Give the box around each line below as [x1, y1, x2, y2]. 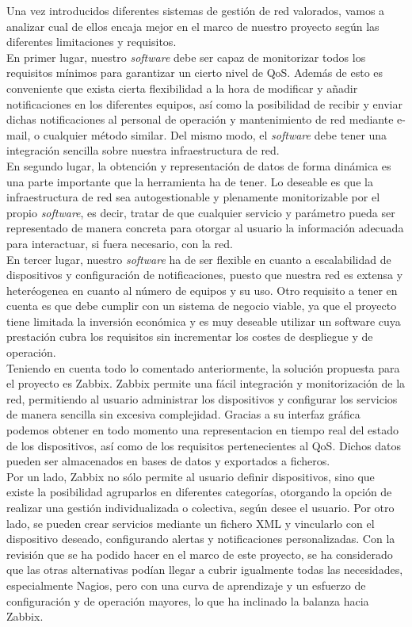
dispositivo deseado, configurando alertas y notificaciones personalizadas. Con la [6, 530, 395, 547]
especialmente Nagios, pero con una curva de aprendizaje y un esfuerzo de [6, 576, 366, 593]
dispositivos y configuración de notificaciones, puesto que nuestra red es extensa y [6, 266, 403, 283]
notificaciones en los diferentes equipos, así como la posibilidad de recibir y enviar [6, 95, 402, 112]
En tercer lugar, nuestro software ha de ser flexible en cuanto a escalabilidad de [6, 250, 391, 267]
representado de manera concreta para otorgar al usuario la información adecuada [6, 220, 404, 236]
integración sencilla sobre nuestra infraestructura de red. [6, 142, 280, 159]
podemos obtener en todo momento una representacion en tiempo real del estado [6, 422, 399, 438]
